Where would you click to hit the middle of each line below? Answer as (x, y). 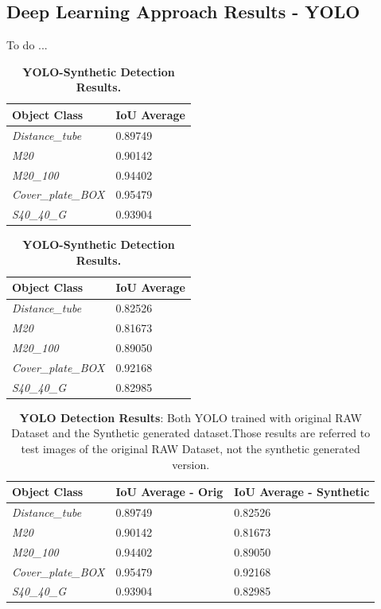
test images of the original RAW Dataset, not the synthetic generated (190, 448)
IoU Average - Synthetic (302, 492)
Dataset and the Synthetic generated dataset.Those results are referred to (191, 433)
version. (191, 464)
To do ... (27, 45)
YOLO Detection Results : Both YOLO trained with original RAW (190, 417)
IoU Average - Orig (169, 492)
